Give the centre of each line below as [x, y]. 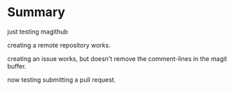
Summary [36, 12]
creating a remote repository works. [59, 45]
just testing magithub [38, 31]
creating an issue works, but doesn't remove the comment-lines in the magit [117, 58]
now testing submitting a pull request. [62, 79]
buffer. [17, 66]
